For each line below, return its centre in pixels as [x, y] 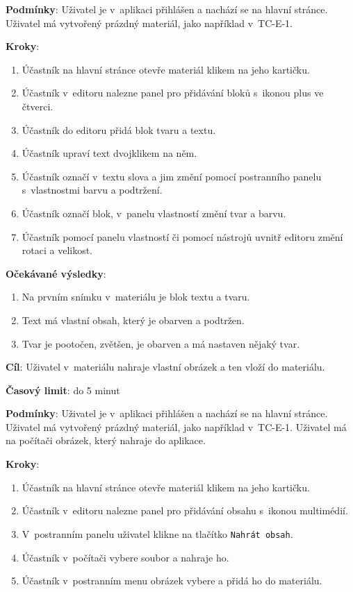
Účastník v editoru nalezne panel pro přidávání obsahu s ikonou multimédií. [185, 510]
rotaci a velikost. [57, 250]
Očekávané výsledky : [56, 273]
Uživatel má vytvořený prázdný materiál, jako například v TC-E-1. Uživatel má [176, 426]
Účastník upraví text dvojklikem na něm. [109, 153]
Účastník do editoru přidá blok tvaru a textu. [119, 129]
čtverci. [38, 106]
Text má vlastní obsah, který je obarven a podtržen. [133, 320]
